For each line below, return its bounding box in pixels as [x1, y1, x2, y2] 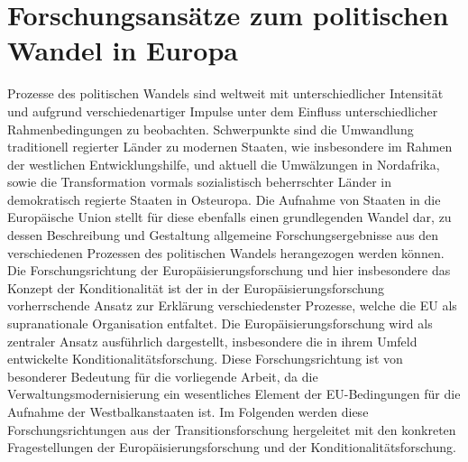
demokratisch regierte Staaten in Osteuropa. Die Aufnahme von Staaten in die [7, 189, 441, 208]
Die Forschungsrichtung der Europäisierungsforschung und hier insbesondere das [7, 261, 451, 280]
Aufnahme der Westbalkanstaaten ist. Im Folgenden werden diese [7, 402, 369, 420]
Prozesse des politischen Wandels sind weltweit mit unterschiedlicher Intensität [7, 84, 444, 103]
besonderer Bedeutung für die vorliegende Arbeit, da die [7, 366, 318, 385]
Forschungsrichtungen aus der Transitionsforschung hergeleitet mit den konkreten [7, 420, 456, 439]
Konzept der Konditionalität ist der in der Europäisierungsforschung [7, 278, 385, 297]
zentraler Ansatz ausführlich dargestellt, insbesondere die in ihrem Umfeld [7, 331, 418, 350]
